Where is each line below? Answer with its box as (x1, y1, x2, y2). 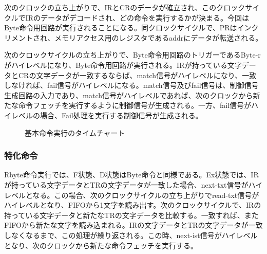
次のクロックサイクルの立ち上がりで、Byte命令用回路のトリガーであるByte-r (4, 49, 261, 60)
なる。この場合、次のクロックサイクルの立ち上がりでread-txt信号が (32, 189, 259, 200)
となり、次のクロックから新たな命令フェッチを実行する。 (4, 240, 198, 250)
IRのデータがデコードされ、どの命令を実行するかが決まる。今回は (25, 12, 250, 23)
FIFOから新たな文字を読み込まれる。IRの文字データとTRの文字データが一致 (4, 220, 263, 230)
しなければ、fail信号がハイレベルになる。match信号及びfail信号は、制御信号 (4, 80, 259, 90)
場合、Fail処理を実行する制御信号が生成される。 (40, 110, 203, 120)
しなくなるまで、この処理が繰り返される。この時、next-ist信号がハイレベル (4, 229, 258, 240)
